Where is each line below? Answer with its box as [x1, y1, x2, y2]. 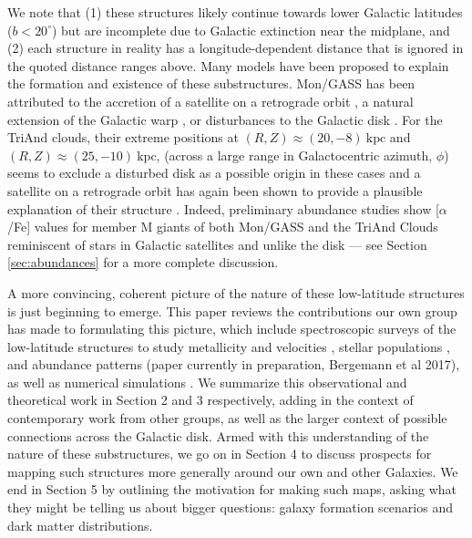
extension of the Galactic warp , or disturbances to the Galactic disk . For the [7, 109, 443, 129]
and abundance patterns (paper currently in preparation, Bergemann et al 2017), [7, 355, 460, 374]
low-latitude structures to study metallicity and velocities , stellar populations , [7, 336, 450, 356]
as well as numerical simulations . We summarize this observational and [7, 372, 407, 391]
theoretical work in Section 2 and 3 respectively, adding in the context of [7, 390, 414, 409]
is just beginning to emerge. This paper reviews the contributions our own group [7, 301, 457, 320]
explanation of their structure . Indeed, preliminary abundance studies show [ [7, 199, 439, 218]
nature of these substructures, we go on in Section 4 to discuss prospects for [7, 444, 432, 463]
